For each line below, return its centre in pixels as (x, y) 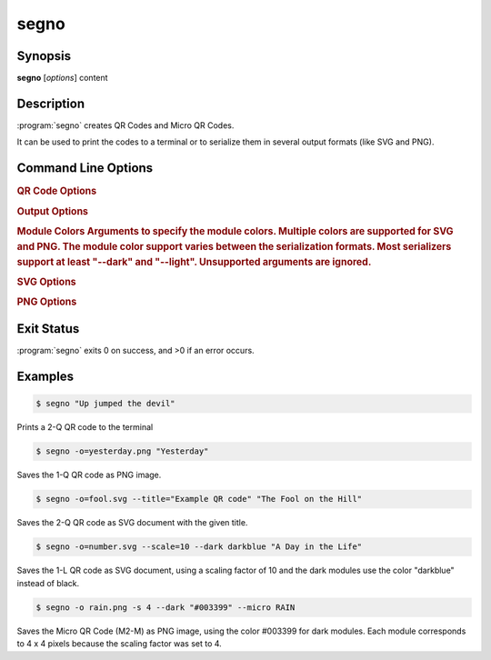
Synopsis (44, 56)
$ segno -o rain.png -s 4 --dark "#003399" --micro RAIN (165, 607)
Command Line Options (85, 168)
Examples (45, 377)
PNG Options (47, 302)
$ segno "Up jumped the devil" (106, 404)
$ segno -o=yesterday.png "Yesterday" (122, 451)
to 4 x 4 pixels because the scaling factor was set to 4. (119, 644)
